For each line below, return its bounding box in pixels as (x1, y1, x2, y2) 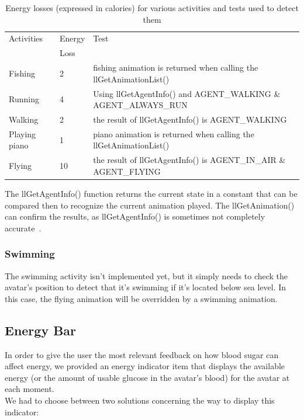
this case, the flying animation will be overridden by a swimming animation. (5, 292, 278, 304)
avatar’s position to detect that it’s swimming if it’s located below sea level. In (5, 281, 286, 293)
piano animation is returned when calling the (93, 127, 254, 140)
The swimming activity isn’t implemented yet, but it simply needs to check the (5, 269, 288, 282)
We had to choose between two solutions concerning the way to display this (5, 394, 275, 406)
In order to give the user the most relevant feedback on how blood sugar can (5, 348, 279, 360)
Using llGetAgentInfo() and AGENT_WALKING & (93, 87, 281, 99)
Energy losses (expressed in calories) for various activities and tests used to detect (5, 2, 299, 13)
